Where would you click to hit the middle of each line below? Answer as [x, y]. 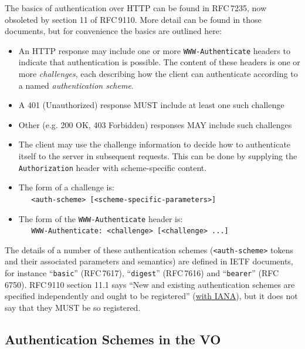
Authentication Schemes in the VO [113, 339]
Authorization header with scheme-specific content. [113, 167]
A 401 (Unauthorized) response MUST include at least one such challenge [151, 105]
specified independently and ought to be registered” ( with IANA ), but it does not [151, 296]
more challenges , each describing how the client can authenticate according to [158, 74]
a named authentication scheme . [76, 85]
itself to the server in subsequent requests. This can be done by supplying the [158, 156]
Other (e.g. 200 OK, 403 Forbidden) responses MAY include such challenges [155, 124]
